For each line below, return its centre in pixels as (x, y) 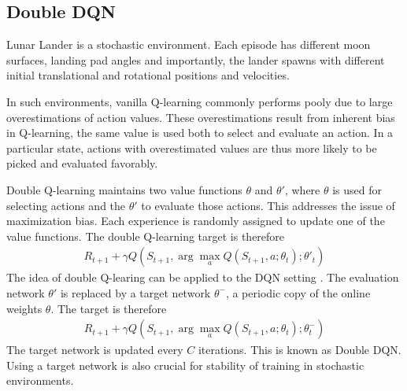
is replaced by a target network (135, 292)
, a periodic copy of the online (298, 292)
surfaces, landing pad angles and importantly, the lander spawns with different (196, 59)
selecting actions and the (66, 205)
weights (24, 308)
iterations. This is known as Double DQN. (300, 350)
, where (302, 189)
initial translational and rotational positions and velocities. (148, 75)
